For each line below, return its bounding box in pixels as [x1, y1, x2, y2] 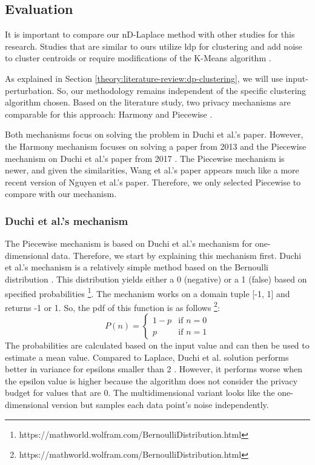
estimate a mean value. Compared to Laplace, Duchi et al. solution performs [5, 350, 289, 363]
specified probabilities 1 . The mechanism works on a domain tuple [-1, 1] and [5, 285, 290, 299]
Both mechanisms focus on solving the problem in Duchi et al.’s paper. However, [5, 128, 303, 141]
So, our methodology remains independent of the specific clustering [57, 84, 307, 96]
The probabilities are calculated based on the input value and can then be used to [5, 339, 310, 352]
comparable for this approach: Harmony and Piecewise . [5, 107, 213, 120]
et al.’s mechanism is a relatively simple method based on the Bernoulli [5, 261, 269, 273]
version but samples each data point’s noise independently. [51, 398, 269, 410]
